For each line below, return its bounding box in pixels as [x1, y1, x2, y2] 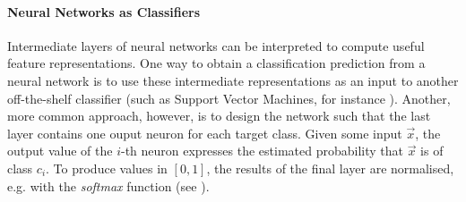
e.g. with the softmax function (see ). [7, 176, 210, 195]
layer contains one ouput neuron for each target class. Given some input [7, 123, 402, 142]
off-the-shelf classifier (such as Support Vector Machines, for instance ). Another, [7, 88, 451, 107]
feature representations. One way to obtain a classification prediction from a [7, 54, 426, 72]
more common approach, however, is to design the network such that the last [7, 106, 431, 125]
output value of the [7, 141, 113, 160]
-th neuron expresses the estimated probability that [120, 141, 404, 160]
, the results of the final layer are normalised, [206, 158, 454, 177]
